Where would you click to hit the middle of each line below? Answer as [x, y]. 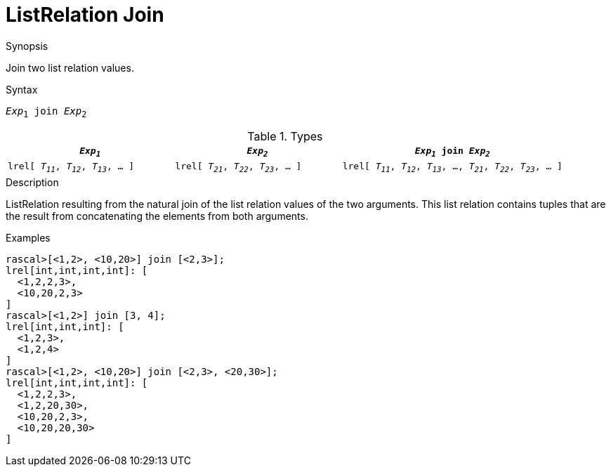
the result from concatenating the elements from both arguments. [157, 216]
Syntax [22, 89]
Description [32, 182]
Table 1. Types [285, 136]
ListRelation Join [85, 15]
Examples [28, 237]
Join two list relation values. [70, 67]
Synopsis [27, 46]
